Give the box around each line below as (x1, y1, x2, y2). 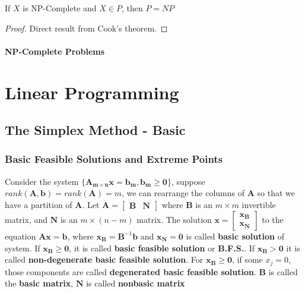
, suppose (171, 175, 205, 187)
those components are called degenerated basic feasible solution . (5, 265, 256, 278)
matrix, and (5, 213, 48, 225)
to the (262, 213, 284, 225)
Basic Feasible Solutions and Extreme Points (5, 152, 223, 166)
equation (5, 229, 36, 242)
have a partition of (5, 198, 72, 210)
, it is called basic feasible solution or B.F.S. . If (69, 241, 255, 254)
